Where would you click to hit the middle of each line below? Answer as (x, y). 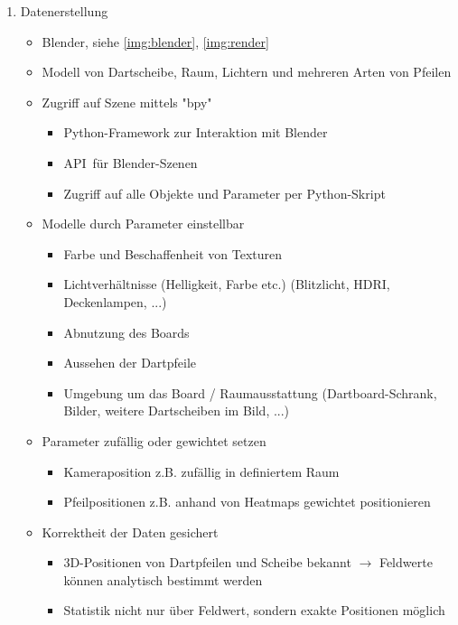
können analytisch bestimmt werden (163, 579)
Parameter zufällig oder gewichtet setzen (154, 440)
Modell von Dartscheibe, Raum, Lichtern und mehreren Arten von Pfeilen (247, 72)
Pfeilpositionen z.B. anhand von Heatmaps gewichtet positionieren (247, 502)
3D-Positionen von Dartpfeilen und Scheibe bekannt (207, 562)
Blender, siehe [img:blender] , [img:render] (155, 41)
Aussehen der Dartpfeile (130, 363)
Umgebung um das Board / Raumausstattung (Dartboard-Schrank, (250, 392)
